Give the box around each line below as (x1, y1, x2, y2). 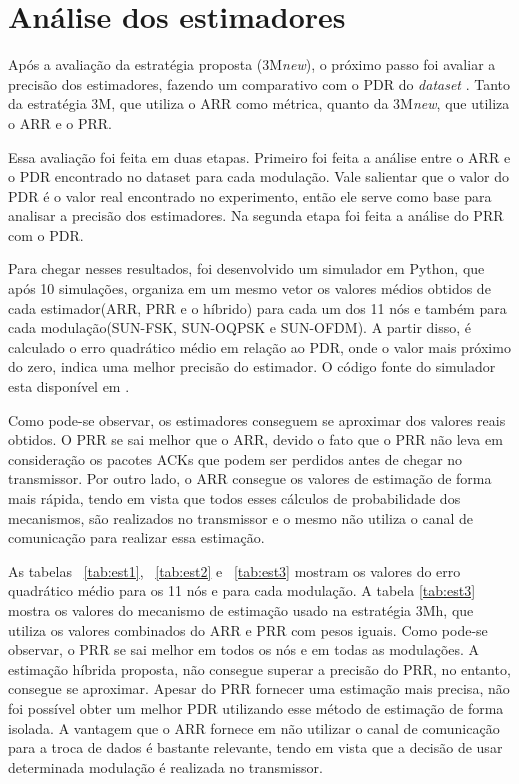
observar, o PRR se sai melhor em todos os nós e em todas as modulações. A (8, 639, 480, 660)
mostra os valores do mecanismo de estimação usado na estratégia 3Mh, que (8, 599, 474, 620)
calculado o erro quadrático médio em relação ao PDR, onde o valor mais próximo (8, 336, 511, 357)
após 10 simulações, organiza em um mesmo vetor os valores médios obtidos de (8, 278, 491, 299)
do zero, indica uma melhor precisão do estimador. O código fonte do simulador (8, 356, 496, 377)
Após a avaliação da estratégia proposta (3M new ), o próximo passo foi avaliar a (8, 54, 496, 75)
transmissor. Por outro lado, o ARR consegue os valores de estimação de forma (8, 468, 492, 489)
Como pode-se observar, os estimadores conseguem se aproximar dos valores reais (8, 409, 506, 430)
